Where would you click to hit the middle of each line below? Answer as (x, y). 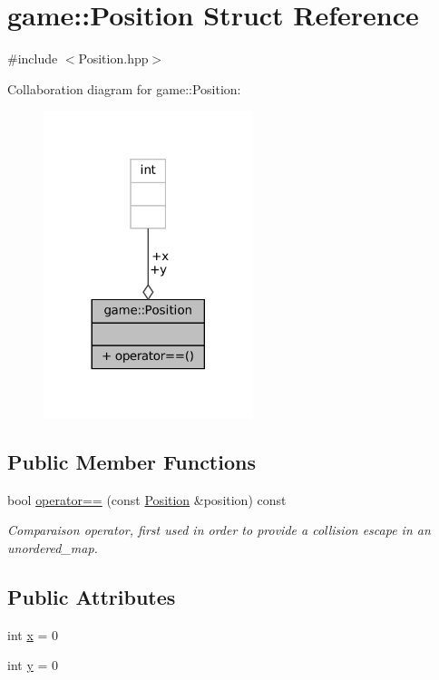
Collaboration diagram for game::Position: (124, 88)
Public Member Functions (132, 461)
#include (33, 58)
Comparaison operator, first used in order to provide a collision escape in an (219, 530)
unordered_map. (53, 547)
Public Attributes (92, 596)
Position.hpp (113, 58)
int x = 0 (33, 634)
